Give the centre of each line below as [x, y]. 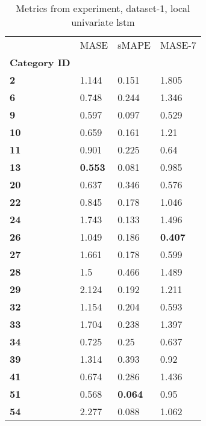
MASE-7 [178, 45]
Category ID [40, 62]
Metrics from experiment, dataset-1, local [103, 8]
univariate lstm [103, 22]
